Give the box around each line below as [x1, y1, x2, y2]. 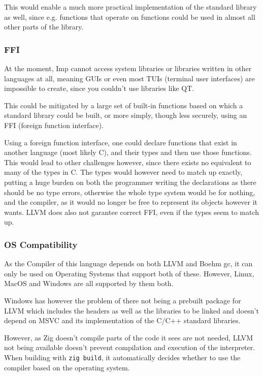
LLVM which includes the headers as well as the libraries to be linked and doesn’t [4, 305, 259, 316]
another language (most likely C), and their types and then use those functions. [4, 147, 252, 158]
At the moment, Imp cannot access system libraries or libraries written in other [4, 63, 252, 73]
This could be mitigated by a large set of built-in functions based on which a [4, 100, 243, 110]
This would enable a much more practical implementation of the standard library [4, 2, 257, 12]
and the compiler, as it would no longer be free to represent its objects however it [4, 197, 258, 207]
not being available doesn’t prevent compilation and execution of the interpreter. [4, 342, 255, 353]
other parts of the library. [4, 21, 84, 32]
